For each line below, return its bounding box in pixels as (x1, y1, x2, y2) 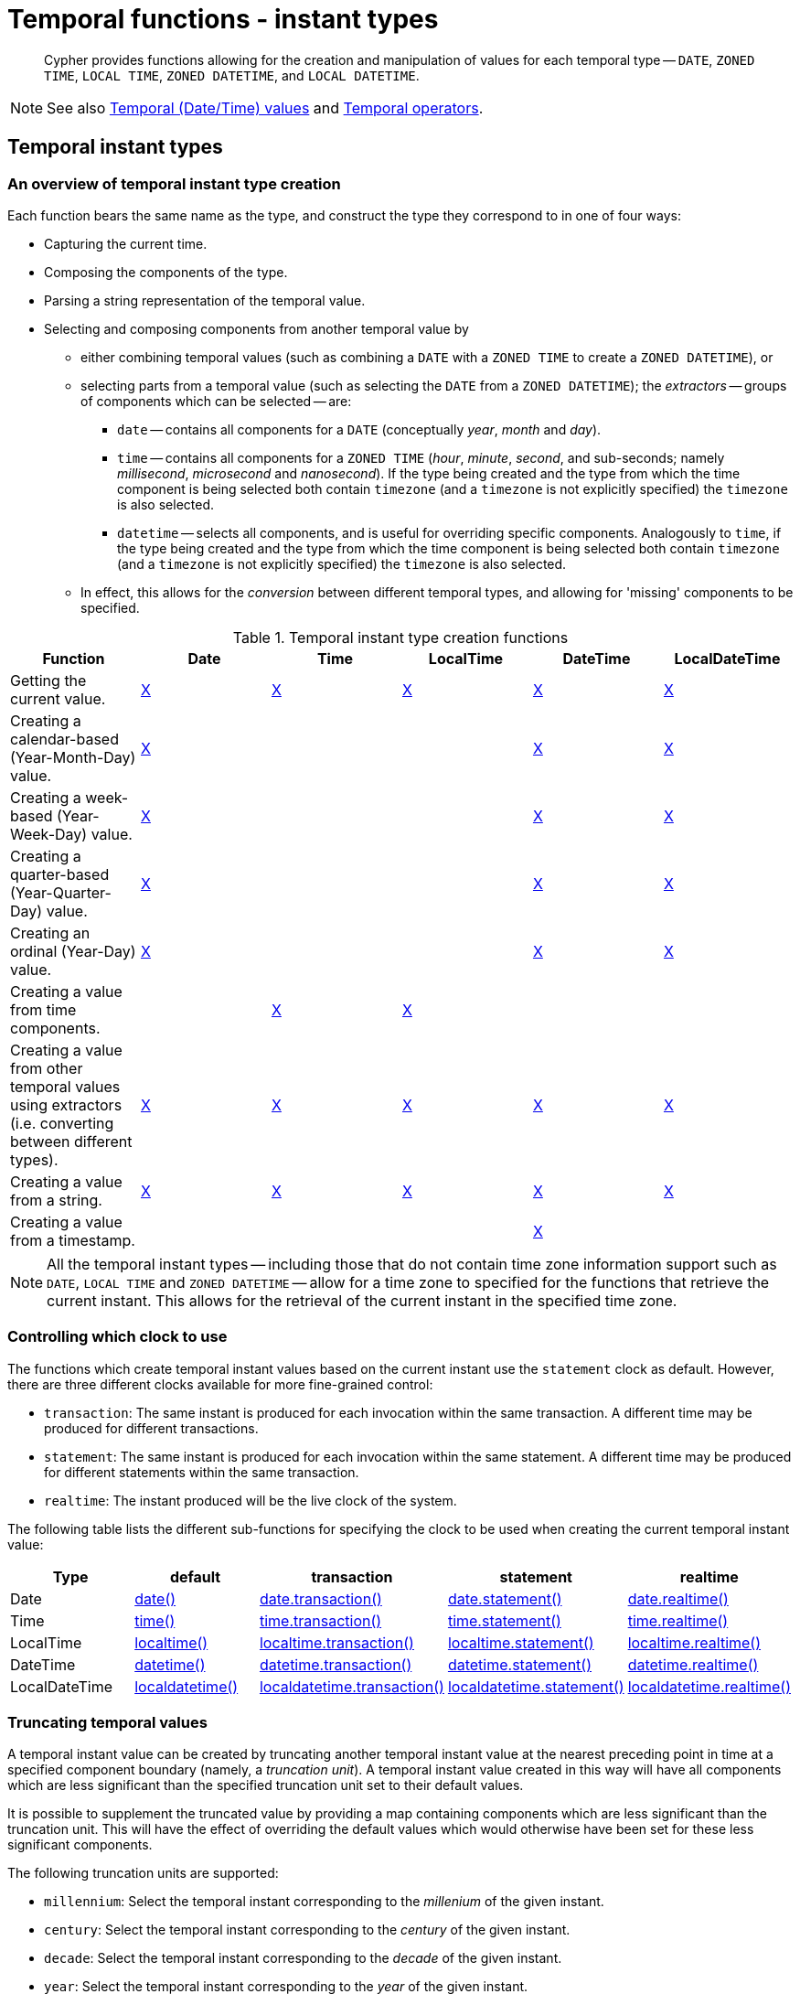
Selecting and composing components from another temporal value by (44, 320, 469, 337)
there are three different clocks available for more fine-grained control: (7, 1376, 433, 1392)
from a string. (10, 1190, 102, 1209)
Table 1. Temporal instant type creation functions (232, 627, 569, 647)
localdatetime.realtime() (627, 1677, 791, 1696)
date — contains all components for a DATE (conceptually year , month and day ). (117, 421, 602, 437)
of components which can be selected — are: (80, 392, 352, 409)
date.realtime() (627, 1589, 729, 1608)
